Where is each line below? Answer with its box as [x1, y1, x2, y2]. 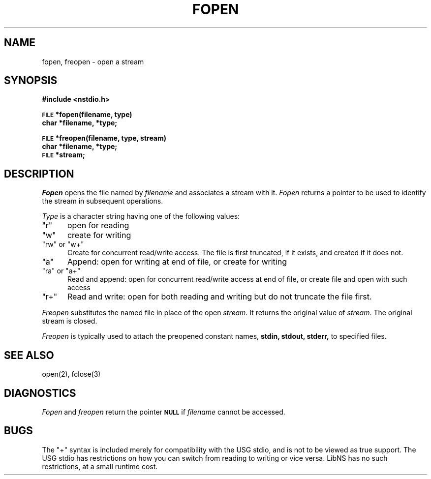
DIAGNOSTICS [4, 387, 76, 399]
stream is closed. [42, 317, 97, 326]
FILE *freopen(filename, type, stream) [42, 134, 167, 143]
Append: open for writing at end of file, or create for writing [67, 257, 287, 267]
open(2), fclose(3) [42, 370, 101, 379]
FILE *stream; [42, 150, 85, 159]
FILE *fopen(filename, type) [42, 110, 132, 119]
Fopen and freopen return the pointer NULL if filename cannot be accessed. [42, 407, 285, 416]
